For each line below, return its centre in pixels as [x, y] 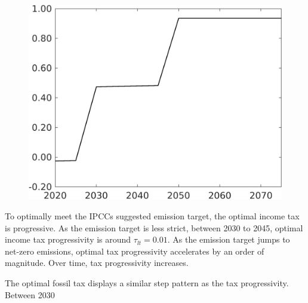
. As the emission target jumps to [229, 239]
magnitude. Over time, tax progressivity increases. [97, 263]
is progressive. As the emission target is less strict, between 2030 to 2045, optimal [154, 227]
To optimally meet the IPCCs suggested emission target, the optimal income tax [152, 216]
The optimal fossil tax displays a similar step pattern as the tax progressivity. [147, 283]
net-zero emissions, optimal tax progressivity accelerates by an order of [135, 251]
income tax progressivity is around [68, 239]
